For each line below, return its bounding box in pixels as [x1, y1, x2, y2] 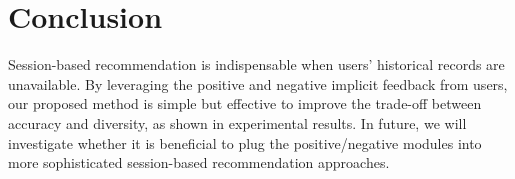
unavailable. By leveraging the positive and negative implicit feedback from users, [8, 73, 508, 94]
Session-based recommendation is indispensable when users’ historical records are [8, 54, 505, 75]
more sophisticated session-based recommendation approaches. [8, 152, 390, 173]
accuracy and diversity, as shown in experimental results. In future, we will [8, 112, 467, 133]
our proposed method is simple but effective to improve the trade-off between [8, 93, 482, 114]
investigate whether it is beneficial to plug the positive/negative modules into [8, 132, 482, 153]
